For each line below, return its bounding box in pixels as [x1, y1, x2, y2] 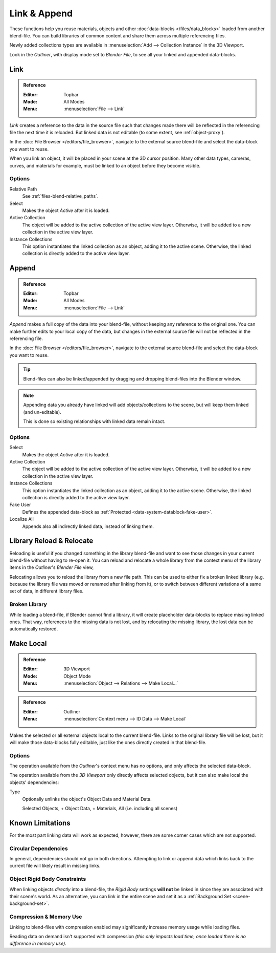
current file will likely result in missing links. [9, 863, 101, 869]
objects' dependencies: [9, 779, 59, 786]
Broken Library [9, 601, 47, 608]
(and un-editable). [23, 409, 61, 415]
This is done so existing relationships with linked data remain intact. [23, 418, 166, 425]
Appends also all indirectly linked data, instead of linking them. [22, 523, 154, 530]
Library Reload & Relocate [9, 537, 94, 545]
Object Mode [63, 673, 91, 679]
